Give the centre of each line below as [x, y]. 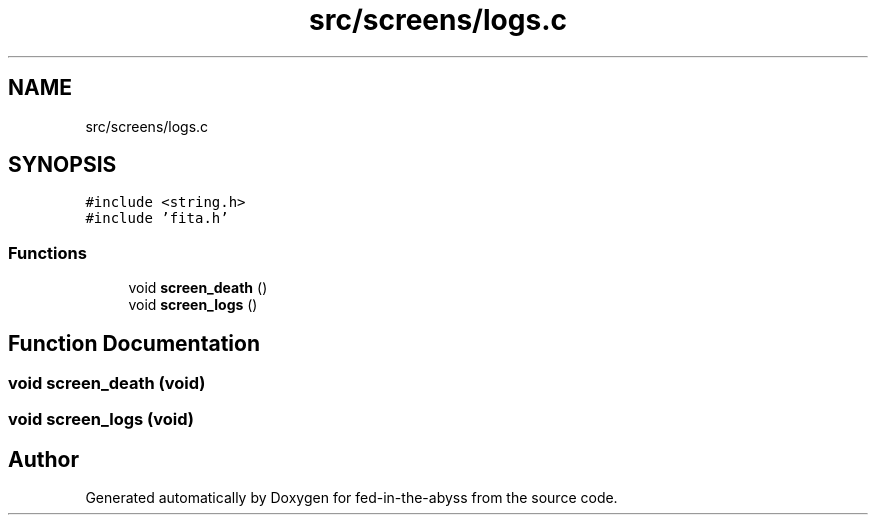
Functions [47, 252]
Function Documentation [134, 343]
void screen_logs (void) [101, 419]
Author [43, 459]
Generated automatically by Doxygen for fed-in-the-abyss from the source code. [351, 498]
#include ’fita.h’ [157, 218]
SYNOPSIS [62, 165]
